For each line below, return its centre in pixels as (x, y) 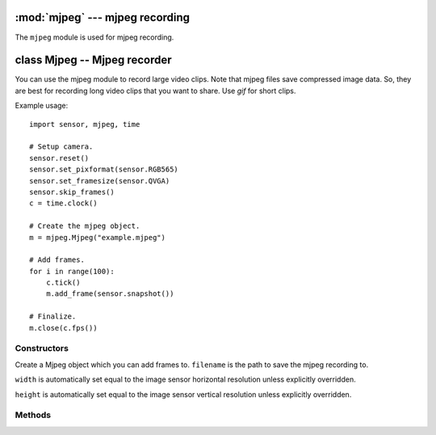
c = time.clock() (63, 203)
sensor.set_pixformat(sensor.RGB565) (104, 169)
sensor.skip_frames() (72, 192)
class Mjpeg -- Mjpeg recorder (93, 60)
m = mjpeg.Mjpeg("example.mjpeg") (97, 237)
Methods (33, 415)
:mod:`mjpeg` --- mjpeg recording (102, 17)
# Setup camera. (61, 147)
